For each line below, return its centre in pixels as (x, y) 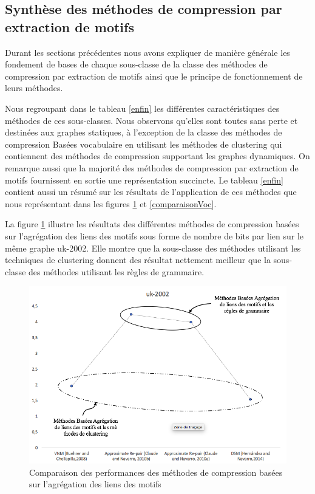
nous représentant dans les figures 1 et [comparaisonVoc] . (111, 203)
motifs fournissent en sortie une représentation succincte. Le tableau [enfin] (144, 180)
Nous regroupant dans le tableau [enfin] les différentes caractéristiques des (142, 108)
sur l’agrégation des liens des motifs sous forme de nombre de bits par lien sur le (154, 235)
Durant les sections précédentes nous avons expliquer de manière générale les (147, 52)
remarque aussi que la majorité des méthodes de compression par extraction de (152, 167)
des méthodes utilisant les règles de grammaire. (117, 271)
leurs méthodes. (34, 88)
